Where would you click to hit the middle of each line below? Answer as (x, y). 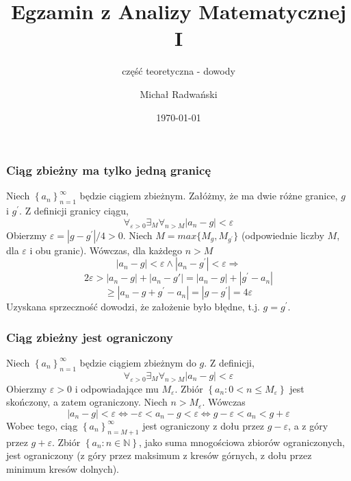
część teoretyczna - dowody (179, 71)
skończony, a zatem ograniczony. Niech (87, 402)
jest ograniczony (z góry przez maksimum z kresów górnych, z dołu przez (159, 455)
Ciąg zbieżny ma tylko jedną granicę (109, 170)
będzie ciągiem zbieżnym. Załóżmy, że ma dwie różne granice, (209, 196)
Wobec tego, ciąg (42, 425)
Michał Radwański (179, 94)
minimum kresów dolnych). (63, 468)
